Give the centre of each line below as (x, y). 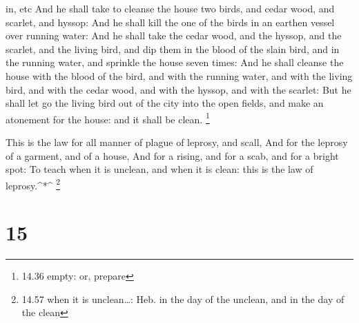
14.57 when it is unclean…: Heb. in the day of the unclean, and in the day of (183, 299)
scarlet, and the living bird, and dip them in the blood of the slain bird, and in (173, 49)
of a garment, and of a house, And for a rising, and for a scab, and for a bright (172, 155)
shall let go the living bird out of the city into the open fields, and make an (165, 103)
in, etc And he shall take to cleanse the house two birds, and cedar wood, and (170, 8)
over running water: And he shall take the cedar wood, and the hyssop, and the (174, 35)
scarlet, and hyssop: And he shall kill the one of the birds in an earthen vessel (170, 22)
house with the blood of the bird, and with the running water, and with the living (179, 75)
